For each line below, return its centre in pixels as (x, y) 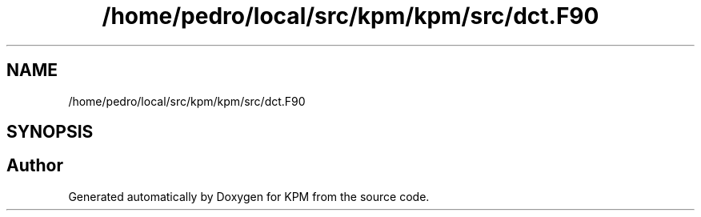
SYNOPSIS (50, 132)
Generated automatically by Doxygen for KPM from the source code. (249, 196)
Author (35, 166)
